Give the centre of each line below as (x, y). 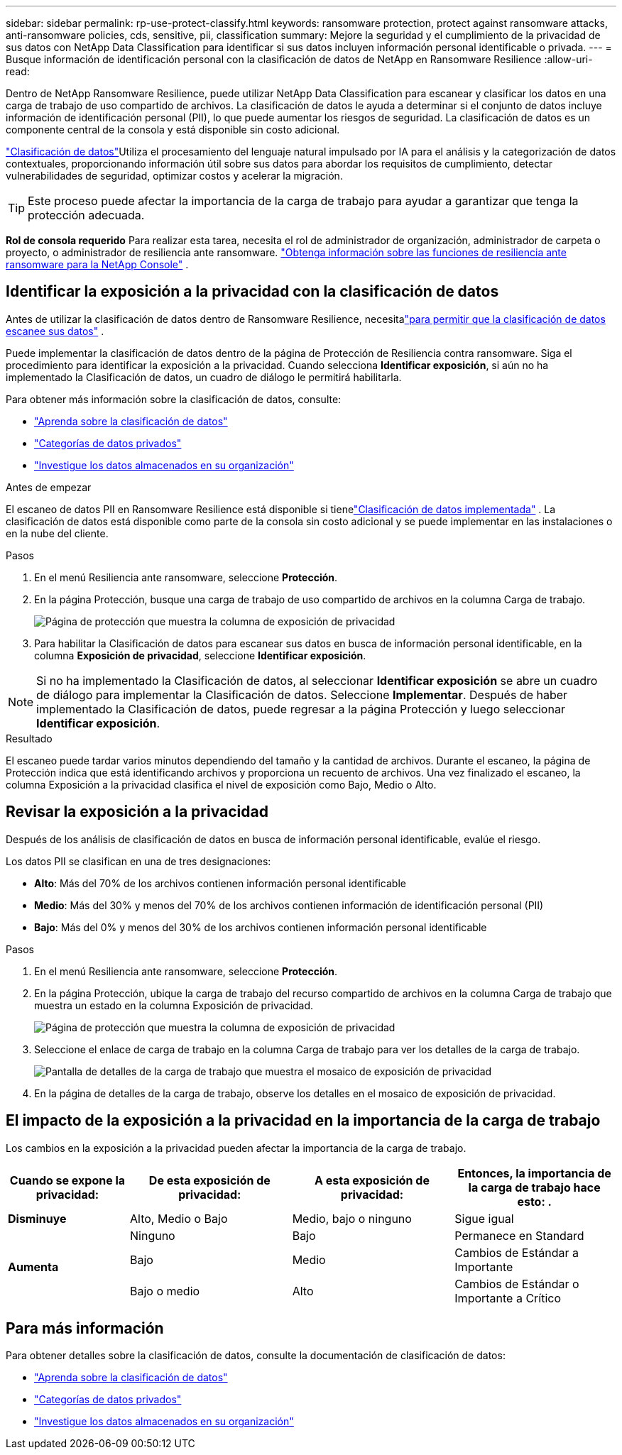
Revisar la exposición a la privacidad (137, 812)
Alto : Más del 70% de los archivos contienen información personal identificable (220, 883)
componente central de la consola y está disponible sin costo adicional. (173, 130)
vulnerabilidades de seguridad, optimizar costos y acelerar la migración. (174, 176)
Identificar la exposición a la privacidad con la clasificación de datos (252, 292)
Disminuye (37, 1218)
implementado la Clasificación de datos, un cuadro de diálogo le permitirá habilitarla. (204, 377)
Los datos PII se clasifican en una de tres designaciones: (138, 861)
